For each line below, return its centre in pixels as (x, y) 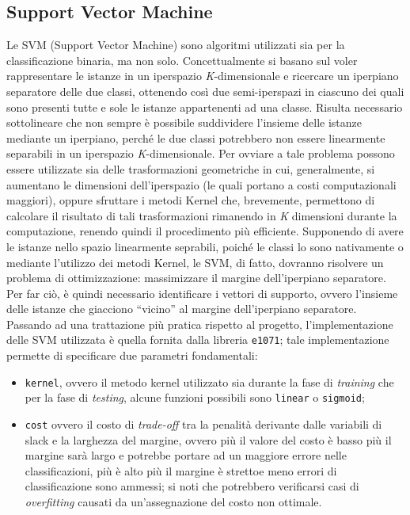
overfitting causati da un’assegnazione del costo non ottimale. (173, 502)
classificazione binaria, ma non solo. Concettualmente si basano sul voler (182, 60)
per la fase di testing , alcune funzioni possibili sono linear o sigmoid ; (195, 397)
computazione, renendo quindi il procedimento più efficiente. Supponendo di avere (205, 231)
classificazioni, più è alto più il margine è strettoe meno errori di (181, 470)
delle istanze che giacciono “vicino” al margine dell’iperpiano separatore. (182, 309)
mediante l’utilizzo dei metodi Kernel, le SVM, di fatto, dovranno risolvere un (195, 262)
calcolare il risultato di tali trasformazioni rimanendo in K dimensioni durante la (202, 215)
